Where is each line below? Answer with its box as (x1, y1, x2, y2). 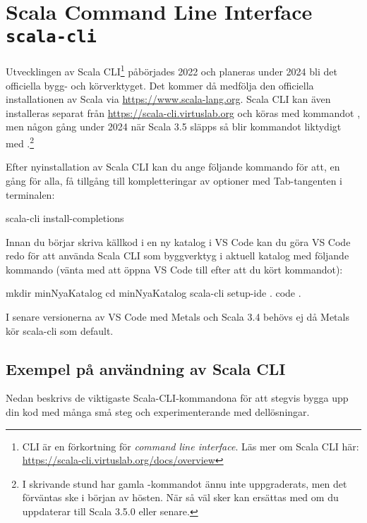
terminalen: (6, 187, 55, 202)
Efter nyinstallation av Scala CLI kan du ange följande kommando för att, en (6, 159, 340, 174)
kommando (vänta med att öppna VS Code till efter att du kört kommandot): (6, 261, 343, 276)
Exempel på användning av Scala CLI (6, 357, 286, 379)
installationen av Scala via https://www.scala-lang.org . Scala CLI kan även (6, 92, 331, 106)
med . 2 (6, 134, 35, 150)
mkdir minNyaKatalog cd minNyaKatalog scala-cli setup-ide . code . (6, 285, 301, 300)
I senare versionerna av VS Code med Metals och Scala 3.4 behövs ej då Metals (6, 309, 349, 324)
